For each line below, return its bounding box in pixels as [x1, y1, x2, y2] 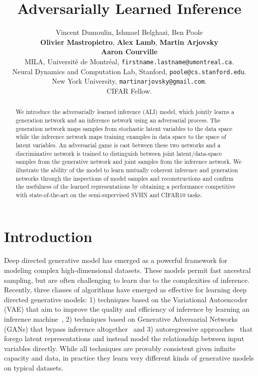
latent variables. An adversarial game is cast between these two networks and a [15, 140, 221, 149]
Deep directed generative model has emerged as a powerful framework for [4, 255, 228, 265]
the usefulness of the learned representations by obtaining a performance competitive [15, 182, 236, 191]
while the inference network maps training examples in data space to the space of [15, 132, 226, 141]
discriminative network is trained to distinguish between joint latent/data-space [15, 149, 222, 157]
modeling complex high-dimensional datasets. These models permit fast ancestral [4, 265, 251, 275]
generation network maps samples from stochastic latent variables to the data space [15, 124, 233, 132]
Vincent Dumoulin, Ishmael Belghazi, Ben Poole [56, 27, 203, 37]
